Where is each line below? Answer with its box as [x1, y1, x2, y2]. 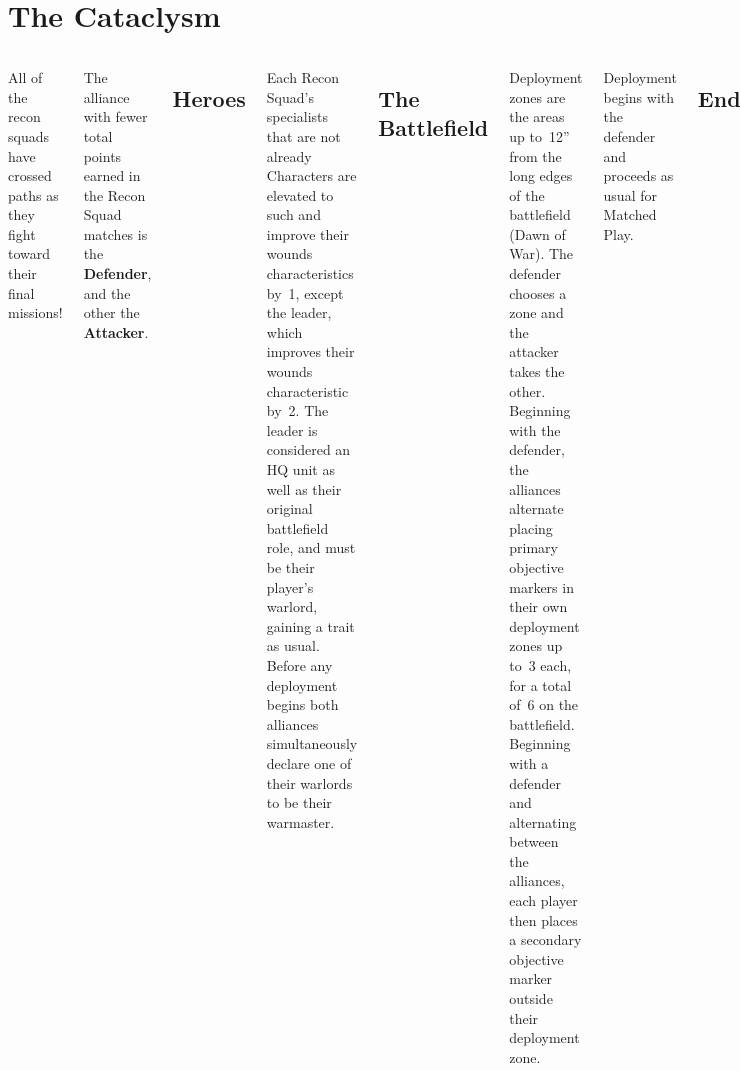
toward [8, 243, 51, 264]
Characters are [266, 165, 357, 186]
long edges [509, 165, 573, 186]
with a [509, 752, 549, 773]
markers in [509, 576, 574, 597]
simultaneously [266, 733, 358, 754]
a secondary [509, 929, 582, 950]
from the [509, 145, 562, 166]
